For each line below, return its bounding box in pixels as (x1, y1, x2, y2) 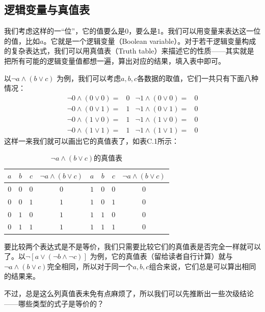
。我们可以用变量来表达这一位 (161, 25, 261, 36)
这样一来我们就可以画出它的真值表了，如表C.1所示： (4, 135, 179, 146)
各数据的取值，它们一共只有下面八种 (137, 72, 259, 83)
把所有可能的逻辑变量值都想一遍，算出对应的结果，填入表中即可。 (4, 55, 225, 66)
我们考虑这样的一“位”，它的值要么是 (4, 25, 125, 36)
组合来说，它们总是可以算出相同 (149, 261, 256, 271)
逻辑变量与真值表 (4, 2, 90, 17)
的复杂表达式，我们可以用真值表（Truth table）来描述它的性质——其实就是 (4, 45, 254, 56)
